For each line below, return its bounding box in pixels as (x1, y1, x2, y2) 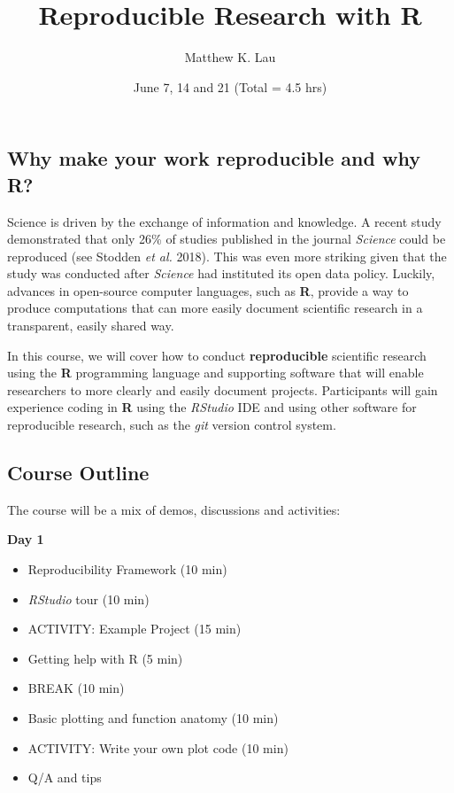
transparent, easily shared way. (7, 316, 174, 335)
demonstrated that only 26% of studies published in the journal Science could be (7, 229, 446, 248)
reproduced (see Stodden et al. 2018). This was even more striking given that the (7, 246, 447, 265)
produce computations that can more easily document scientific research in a (7, 299, 423, 317)
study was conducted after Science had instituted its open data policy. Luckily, (7, 264, 435, 283)
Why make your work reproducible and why (7, 144, 420, 172)
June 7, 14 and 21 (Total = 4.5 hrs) (133, 77, 327, 96)
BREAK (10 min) (27, 679, 125, 697)
